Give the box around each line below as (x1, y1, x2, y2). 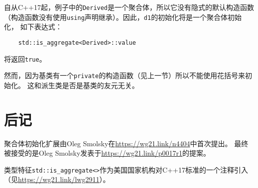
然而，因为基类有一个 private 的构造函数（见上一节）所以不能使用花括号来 (4, 70, 246, 81)
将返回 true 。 (4, 53, 46, 64)
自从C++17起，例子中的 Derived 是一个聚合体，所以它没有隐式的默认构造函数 (4, 2, 255, 12)
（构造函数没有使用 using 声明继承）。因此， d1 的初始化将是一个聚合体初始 (4, 11, 242, 22)
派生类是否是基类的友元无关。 (41, 80, 139, 90)
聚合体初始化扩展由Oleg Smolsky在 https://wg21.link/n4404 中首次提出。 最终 (4, 138, 249, 148)
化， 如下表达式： (4, 21, 62, 32)
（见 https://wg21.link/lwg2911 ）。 (4, 174, 110, 185)
